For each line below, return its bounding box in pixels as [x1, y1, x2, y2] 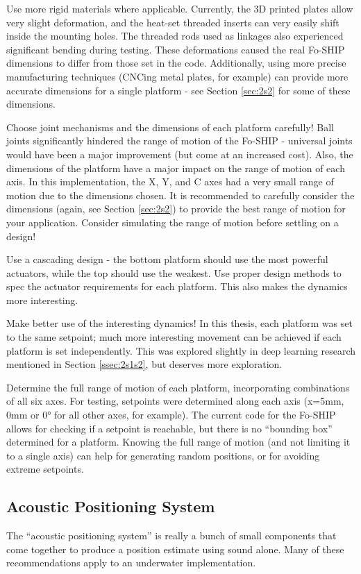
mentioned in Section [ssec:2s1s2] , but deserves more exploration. [6, 357, 283, 371]
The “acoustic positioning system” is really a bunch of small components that [6, 528, 337, 543]
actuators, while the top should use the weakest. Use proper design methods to [6, 265, 342, 280]
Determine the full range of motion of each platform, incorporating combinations [6, 380, 350, 394]
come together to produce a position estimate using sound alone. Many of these [6, 541, 344, 556]
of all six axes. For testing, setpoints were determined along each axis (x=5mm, [6, 394, 344, 408]
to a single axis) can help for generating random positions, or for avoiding [6, 448, 320, 462]
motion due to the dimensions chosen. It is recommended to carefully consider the [6, 187, 355, 202]
